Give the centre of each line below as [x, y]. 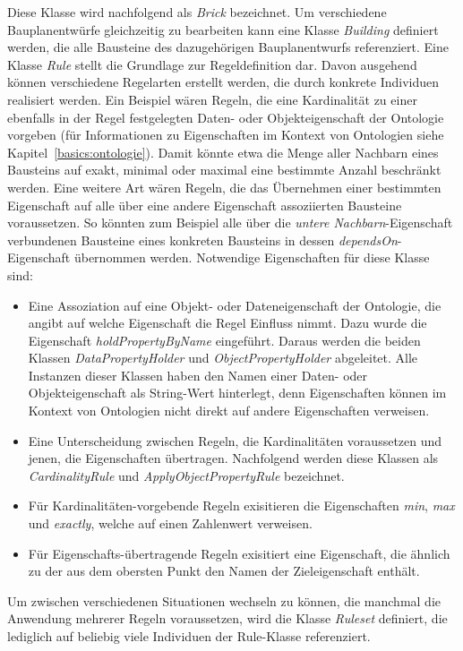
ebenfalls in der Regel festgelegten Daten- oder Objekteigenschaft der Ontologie [226, 117]
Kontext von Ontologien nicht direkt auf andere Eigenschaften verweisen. [229, 411]
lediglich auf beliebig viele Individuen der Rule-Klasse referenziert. [189, 636]
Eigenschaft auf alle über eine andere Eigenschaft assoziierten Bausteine [205, 205]
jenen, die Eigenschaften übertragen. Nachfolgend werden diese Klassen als [233, 458]
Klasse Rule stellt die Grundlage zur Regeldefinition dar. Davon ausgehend [212, 64]
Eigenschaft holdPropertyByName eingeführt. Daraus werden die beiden [224, 340]
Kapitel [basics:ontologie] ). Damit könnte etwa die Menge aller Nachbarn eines [223, 152]
